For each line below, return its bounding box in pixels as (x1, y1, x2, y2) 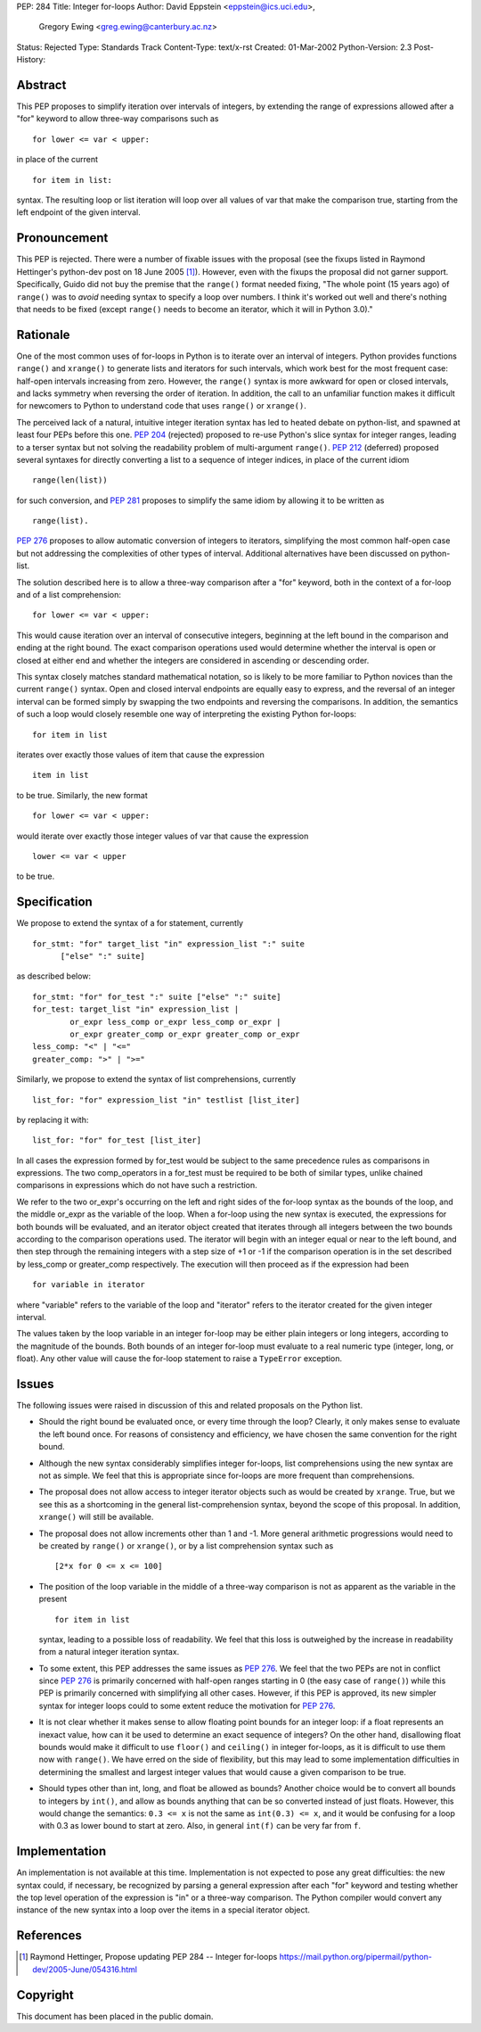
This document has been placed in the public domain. (16, 2011, 214, 2021)
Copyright (16, 1987, 75, 2003)
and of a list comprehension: (16, 590, 122, 600)
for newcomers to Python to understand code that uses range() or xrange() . (16, 401, 306, 411)
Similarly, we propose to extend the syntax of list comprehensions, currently (16, 1074, 297, 1085)
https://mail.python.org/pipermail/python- (279, 1952, 432, 1962)
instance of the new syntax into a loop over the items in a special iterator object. (16, 1904, 311, 1915)
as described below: (16, 971, 92, 981)
